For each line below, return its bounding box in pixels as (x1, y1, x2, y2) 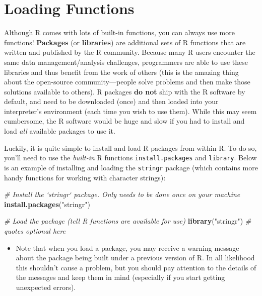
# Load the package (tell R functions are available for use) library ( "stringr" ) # (4, 216, 251, 226)
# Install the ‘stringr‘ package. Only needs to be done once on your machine (4, 189, 240, 200)
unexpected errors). (16, 281, 76, 292)
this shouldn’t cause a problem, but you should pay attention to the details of (16, 262, 256, 272)
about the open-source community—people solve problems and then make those (4, 76, 250, 87)
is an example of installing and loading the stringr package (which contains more (4, 162, 258, 172)
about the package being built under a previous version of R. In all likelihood (16, 252, 255, 263)
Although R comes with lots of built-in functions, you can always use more (4, 27, 235, 38)
